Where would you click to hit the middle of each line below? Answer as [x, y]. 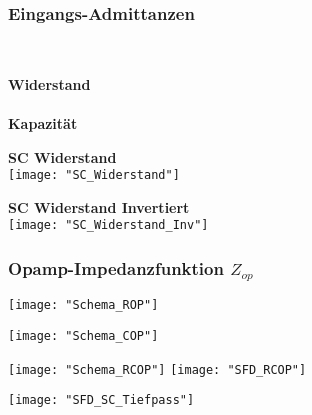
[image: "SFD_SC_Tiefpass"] [101, 400]
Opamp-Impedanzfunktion [116, 268]
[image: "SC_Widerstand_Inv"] [108, 225]
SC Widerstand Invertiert [99, 206]
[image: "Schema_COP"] [83, 336]
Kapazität [43, 123]
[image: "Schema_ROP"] [83, 305]
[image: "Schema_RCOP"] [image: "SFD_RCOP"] [157, 369]
